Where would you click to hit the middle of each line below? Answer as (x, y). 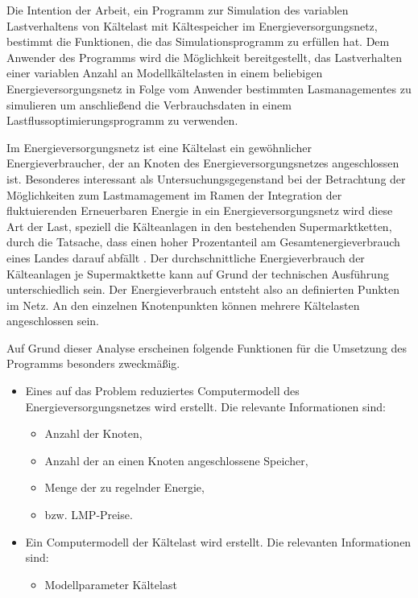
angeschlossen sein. (53, 321)
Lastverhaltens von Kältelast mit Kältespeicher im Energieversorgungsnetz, (192, 25)
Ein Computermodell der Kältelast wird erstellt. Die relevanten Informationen (218, 541)
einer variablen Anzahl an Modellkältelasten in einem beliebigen (165, 73)
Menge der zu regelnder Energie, (124, 487)
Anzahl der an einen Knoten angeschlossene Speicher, (176, 460)
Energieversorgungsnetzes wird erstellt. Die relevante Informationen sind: (205, 406)
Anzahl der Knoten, (93, 433)
